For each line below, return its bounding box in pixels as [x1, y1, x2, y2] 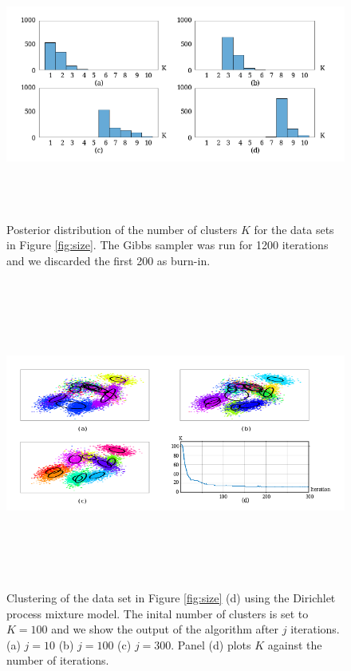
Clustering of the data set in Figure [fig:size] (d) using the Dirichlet [6, 589, 336, 605]
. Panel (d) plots [171, 636, 251, 653]
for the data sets [254, 220, 334, 237]
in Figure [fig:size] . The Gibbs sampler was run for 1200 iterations [6, 236, 329, 253]
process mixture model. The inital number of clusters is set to [6, 605, 309, 621]
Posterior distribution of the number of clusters [6, 220, 238, 237]
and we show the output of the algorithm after [51, 621, 279, 637]
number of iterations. [6, 652, 109, 669]
